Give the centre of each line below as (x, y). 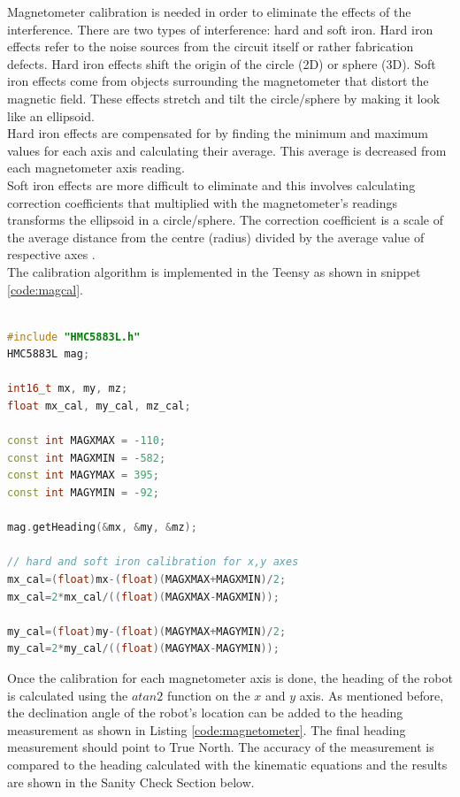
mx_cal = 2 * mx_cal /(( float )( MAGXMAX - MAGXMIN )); (143, 597)
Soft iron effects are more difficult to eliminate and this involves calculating (211, 184)
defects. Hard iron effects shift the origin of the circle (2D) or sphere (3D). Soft (222, 63)
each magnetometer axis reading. (96, 168)
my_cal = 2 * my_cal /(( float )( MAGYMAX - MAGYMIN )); (143, 649)
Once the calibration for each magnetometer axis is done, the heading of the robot (230, 677)
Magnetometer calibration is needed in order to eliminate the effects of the (209, 11)
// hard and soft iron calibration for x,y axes (153, 562)
